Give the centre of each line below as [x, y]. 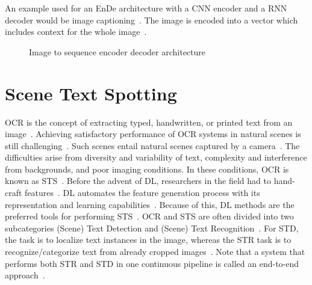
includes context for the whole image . [76, 32]
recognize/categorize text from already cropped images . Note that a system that [155, 252]
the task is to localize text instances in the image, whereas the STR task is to [148, 240]
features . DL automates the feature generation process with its [142, 193]
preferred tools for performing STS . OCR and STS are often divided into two [149, 216]
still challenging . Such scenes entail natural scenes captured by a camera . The [152, 145]
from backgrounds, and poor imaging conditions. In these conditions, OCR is [147, 169]
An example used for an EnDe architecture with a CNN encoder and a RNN [146, 8]
